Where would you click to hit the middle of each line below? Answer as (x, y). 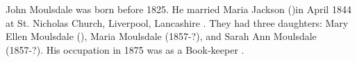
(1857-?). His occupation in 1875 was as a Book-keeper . (125, 49)
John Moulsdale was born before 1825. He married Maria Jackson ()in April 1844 (178, 9)
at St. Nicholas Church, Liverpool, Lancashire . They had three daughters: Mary (177, 22)
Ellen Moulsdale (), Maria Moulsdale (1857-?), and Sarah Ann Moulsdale (161, 36)
